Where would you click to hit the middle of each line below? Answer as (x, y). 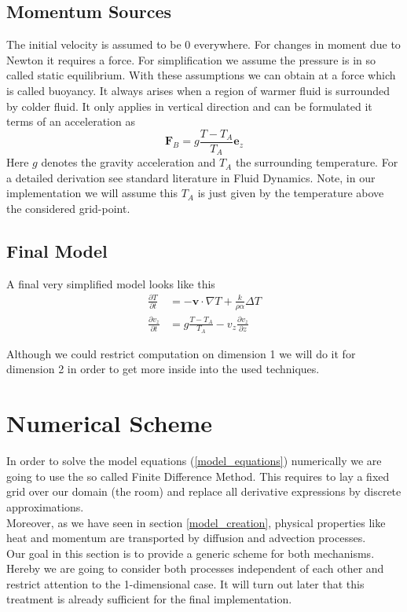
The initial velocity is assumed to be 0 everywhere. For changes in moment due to (203, 44)
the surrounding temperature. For (317, 162)
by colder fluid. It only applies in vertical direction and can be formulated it (189, 106)
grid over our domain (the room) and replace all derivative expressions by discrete (204, 491)
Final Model (57, 251)
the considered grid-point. (68, 209)
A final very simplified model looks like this (111, 283)
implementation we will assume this (92, 193)
